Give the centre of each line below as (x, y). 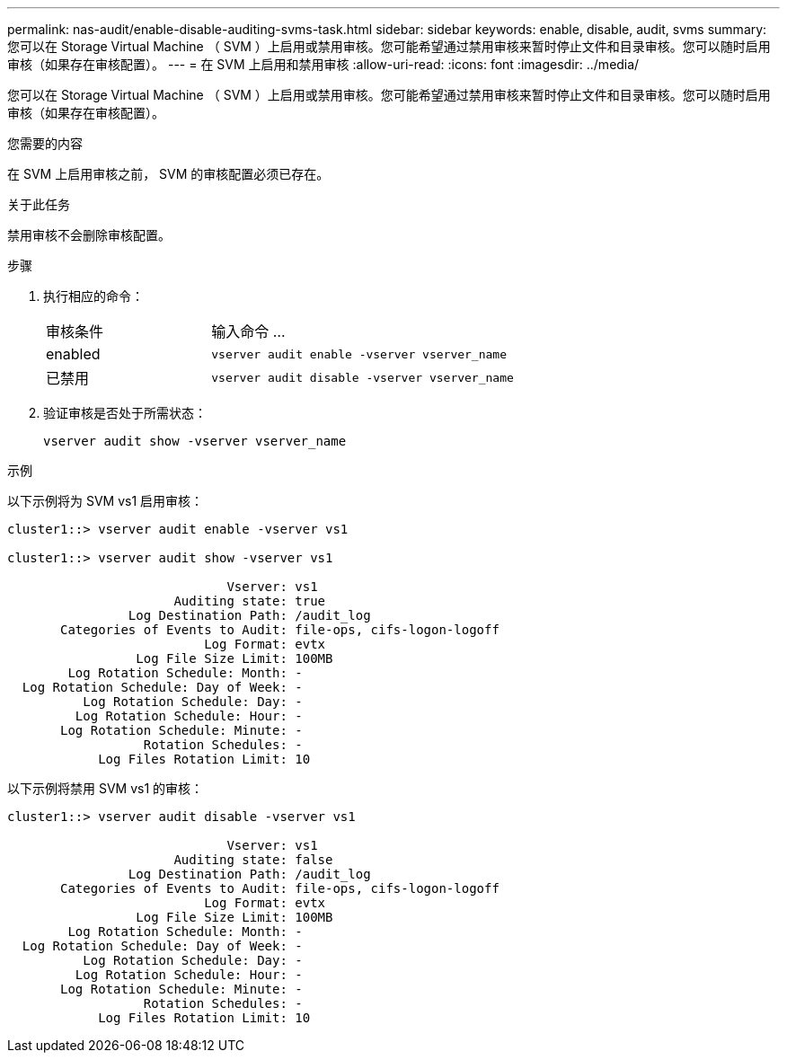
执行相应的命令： (93, 296)
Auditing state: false (253, 860)
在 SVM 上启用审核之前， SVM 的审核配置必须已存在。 (168, 174)
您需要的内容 (45, 143)
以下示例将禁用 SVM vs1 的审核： (106, 788)
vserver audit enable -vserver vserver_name (359, 354)
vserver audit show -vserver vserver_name (195, 441)
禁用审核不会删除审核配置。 (89, 235)
